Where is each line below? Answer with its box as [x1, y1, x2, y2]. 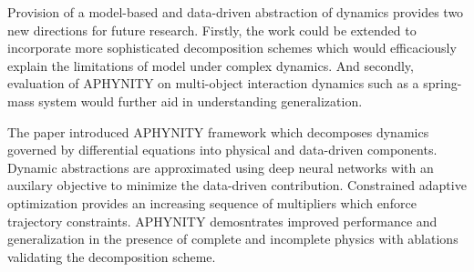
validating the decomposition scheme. [7, 247, 216, 266]
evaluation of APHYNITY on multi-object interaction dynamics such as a [7, 74, 419, 93]
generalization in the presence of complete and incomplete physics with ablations [7, 229, 459, 248]
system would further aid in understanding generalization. [38, 91, 363, 110]
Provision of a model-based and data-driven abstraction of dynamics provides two [7, 3, 464, 21]
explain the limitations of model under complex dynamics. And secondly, [7, 55, 414, 75]
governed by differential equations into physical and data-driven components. [7, 140, 438, 159]
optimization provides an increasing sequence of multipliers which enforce [7, 193, 417, 212]
